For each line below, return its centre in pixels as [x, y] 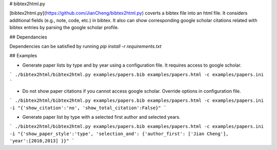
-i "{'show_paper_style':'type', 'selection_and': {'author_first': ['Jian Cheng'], [119, 134]
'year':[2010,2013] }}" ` [42, 141]
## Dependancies [28, 37]
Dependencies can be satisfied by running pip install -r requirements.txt [85, 46]
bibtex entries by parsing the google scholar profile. [64, 28]
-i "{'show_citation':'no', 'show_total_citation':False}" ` [88, 108]
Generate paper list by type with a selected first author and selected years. [101, 117]
